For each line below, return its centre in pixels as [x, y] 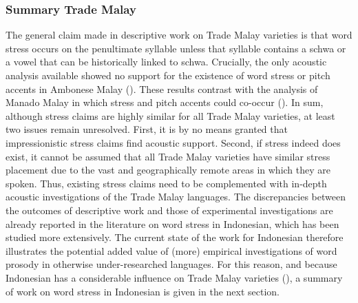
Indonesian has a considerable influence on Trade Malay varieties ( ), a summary [174, 277]
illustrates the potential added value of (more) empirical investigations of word [171, 250]
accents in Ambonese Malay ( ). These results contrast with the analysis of [162, 88]
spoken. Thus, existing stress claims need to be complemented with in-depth [166, 183]
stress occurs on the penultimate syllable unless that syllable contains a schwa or [176, 48]
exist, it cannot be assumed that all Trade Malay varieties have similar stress [168, 156]
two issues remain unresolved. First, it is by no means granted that [147, 129]
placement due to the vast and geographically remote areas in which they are [168, 170]
